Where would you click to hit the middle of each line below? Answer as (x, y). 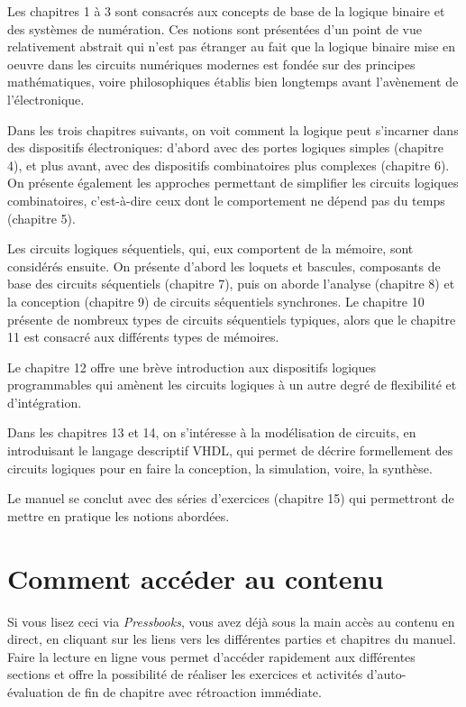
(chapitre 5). (41, 218)
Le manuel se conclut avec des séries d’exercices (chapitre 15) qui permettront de (231, 498)
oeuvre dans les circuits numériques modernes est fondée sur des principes (211, 64)
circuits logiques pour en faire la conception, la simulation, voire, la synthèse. (220, 468)
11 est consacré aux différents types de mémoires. (143, 337)
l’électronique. (46, 99)
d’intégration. (45, 402)
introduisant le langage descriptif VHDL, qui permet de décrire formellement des (230, 450)
